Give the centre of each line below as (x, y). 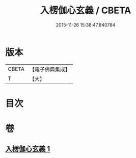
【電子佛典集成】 (50, 69)
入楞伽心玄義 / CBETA (86, 10)
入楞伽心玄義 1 (28, 149)
